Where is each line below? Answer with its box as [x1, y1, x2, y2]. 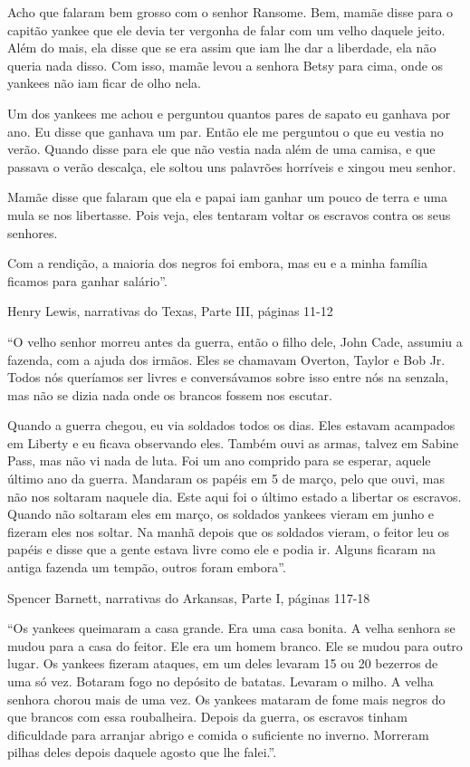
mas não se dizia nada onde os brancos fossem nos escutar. [7, 385, 332, 404]
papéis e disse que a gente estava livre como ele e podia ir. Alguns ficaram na [7, 540, 436, 559]
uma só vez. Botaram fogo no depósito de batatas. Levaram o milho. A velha [7, 672, 434, 690]
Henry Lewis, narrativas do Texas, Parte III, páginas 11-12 [7, 302, 333, 321]
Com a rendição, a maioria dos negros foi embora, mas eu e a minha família [7, 254, 427, 273]
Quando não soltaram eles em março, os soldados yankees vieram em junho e [7, 504, 435, 523]
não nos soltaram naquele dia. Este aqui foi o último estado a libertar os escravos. [7, 486, 462, 505]
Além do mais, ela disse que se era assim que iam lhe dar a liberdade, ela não [7, 38, 436, 57]
